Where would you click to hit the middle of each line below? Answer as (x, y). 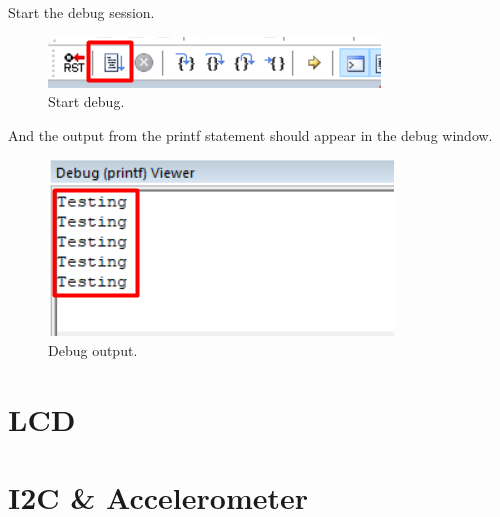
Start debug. (86, 101)
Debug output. (93, 349)
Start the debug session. (81, 12)
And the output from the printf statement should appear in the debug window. (250, 134)
